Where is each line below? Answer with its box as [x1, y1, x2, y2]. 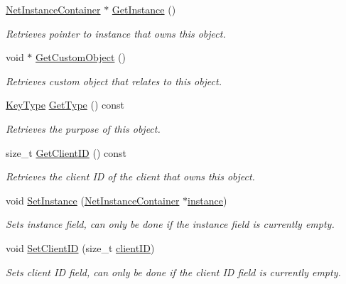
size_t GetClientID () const [6, 145, 126, 160]
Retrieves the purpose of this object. [6, 121, 161, 136]
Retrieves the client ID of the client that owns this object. [6, 169, 255, 184]
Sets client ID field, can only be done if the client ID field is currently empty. [6, 264, 341, 279]
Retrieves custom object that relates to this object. [6, 73, 222, 88]
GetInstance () [112, 2, 176, 16]
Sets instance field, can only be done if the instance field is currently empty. [6, 217, 335, 231]
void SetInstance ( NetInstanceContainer [6, 192, 180, 207]
